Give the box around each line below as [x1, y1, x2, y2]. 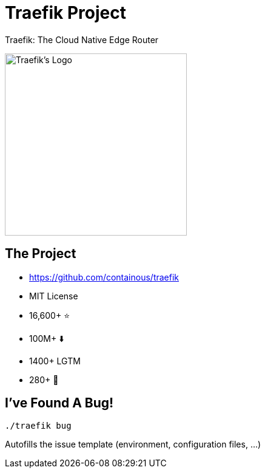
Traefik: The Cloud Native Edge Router [5, 34, 159, 45]
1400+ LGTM [29, 355, 81, 366]
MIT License [29, 290, 78, 301]
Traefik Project [5, 2, 126, 23]
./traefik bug [5, 421, 72, 431]
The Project [5, 246, 76, 262]
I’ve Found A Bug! [5, 395, 114, 411]
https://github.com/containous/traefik [29, 271, 179, 282]
